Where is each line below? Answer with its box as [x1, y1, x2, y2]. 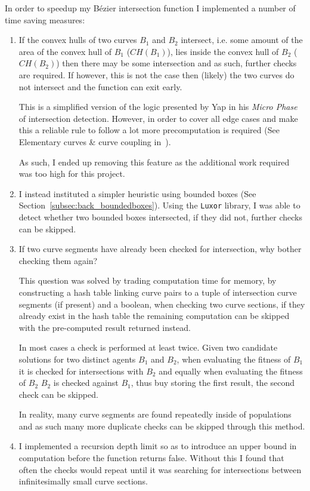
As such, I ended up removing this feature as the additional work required [18, 155, 290, 168]
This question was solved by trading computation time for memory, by [18, 274, 277, 287]
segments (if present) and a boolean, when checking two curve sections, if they [18, 297, 305, 310]
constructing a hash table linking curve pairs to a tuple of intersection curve [18, 286, 297, 298]
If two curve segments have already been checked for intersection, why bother [18, 243, 302, 255]
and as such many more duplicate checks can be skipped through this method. [18, 419, 305, 432]
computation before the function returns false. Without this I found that [18, 452, 284, 464]
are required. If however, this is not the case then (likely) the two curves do [18, 68, 294, 81]
